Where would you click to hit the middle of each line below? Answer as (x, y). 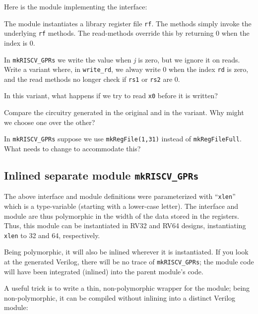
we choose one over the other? (50, 122)
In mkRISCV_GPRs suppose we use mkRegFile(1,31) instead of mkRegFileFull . (123, 139)
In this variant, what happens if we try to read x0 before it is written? (111, 95)
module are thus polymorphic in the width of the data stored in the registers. (122, 216)
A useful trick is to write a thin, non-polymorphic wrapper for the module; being (127, 288)
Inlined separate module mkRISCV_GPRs (101, 175)
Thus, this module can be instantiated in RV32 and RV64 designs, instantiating (125, 225)
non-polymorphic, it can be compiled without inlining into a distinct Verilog (120, 297)
